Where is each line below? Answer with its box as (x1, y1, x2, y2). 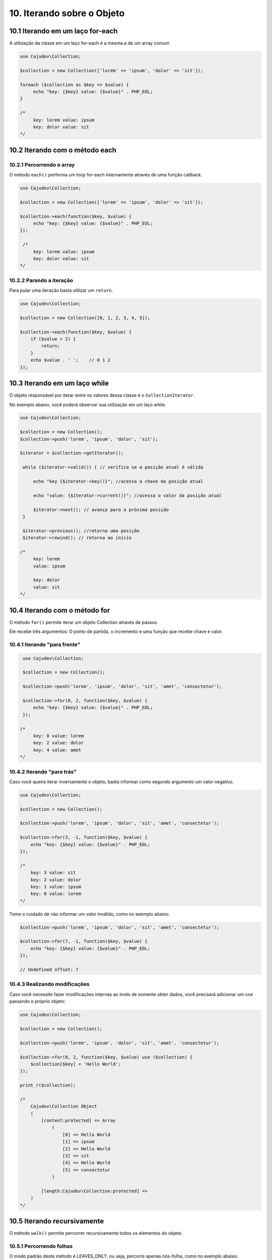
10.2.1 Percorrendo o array (9, 161, 75, 168)
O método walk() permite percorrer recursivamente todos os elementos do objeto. (9, 1230, 183, 1236)
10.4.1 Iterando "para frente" (9, 641, 81, 648)
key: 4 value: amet (33, 747, 82, 753)
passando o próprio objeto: (9, 998, 65, 1004)
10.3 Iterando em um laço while (9, 379, 109, 388)
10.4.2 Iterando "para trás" (9, 768, 77, 775)
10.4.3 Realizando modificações (9, 981, 90, 988)
